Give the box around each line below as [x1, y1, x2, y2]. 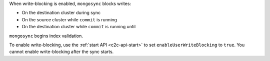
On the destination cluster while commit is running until [21, 24, 136, 30]
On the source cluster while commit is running [21, 16, 117, 22]
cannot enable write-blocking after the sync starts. [9, 49, 114, 55]
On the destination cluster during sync [21, 10, 101, 16]
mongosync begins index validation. [9, 33, 83, 39]
